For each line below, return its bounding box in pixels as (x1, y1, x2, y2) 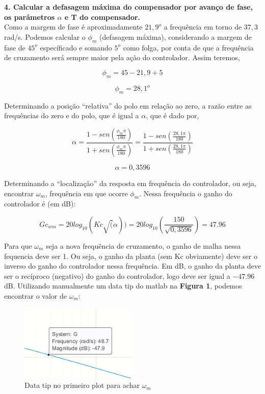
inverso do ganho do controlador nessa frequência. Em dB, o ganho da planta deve (4, 260, 261, 271)
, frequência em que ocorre (45, 188, 128, 198)
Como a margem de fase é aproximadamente (4, 21, 143, 32)
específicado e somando (40, 42, 112, 52)
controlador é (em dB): (4, 198, 76, 209)
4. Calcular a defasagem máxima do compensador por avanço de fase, (4, 2, 253, 12)
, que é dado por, (146, 110, 199, 121)
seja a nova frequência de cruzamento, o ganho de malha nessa (46, 240, 241, 251)
